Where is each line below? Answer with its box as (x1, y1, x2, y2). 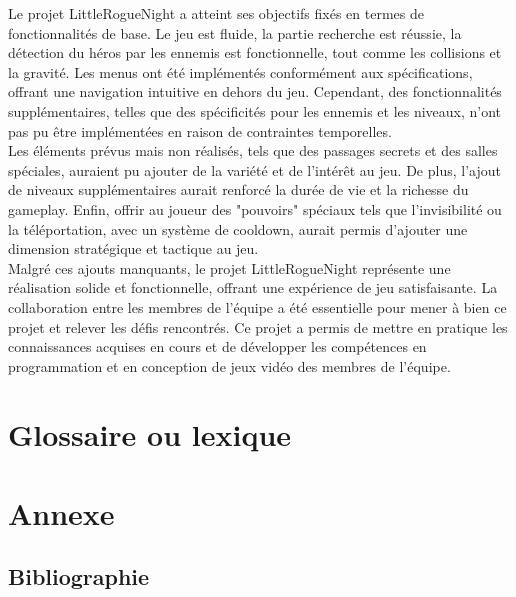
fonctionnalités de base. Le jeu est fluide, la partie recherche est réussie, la (8, 22, 462, 43)
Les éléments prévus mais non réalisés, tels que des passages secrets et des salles (8, 140, 498, 161)
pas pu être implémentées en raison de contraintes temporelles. (8, 120, 392, 141)
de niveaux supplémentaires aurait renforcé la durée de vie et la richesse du (8, 179, 469, 200)
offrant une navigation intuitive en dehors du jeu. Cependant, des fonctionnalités (8, 81, 502, 102)
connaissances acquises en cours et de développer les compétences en (8, 336, 427, 357)
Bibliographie (8, 561, 150, 592)
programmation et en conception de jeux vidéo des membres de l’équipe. (8, 355, 451, 376)
